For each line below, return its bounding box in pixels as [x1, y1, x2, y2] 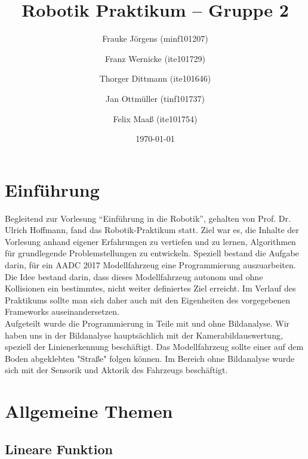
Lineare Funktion [5, 439, 113, 458]
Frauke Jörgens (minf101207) [102, 32, 208, 45]
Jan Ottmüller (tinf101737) [106, 92, 205, 104]
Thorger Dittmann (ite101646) [99, 72, 211, 85]
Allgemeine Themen [5, 399, 173, 423]
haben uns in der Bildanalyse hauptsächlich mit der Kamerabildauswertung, [5, 328, 283, 341]
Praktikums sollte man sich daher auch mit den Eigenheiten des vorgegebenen [5, 293, 290, 306]
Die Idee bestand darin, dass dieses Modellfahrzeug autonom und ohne [5, 270, 263, 283]
